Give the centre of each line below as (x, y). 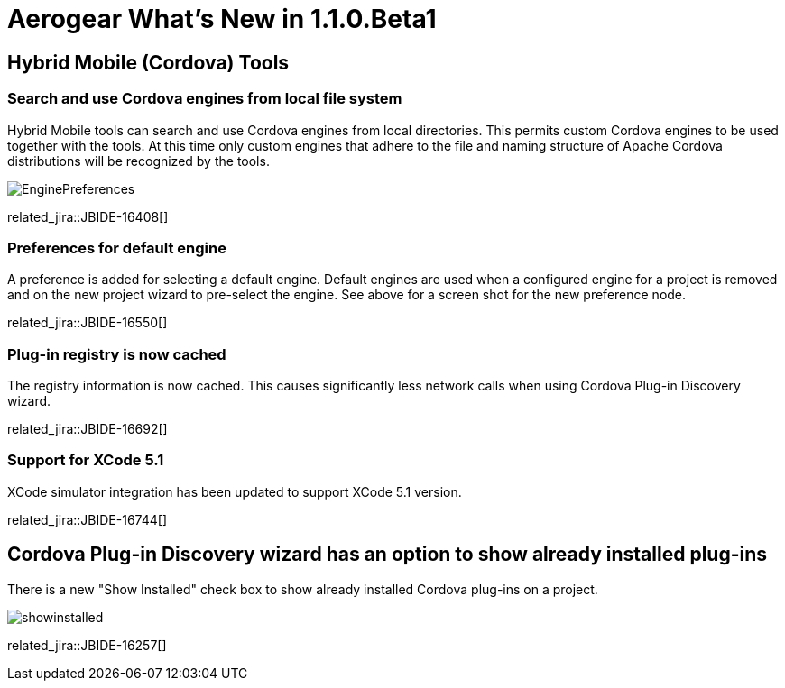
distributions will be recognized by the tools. (139, 161)
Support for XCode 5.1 (86, 460)
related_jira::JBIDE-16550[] (88, 323)
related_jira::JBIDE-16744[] (87, 519)
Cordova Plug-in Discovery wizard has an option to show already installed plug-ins (388, 555)
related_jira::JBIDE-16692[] (88, 429)
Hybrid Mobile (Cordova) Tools (148, 62)
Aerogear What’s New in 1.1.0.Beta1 (222, 19)
